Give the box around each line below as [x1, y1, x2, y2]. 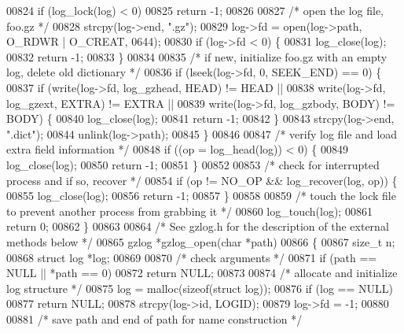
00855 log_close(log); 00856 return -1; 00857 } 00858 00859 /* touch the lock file [6, 187, 396, 204]
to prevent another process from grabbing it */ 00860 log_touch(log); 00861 [6, 202, 373, 219]
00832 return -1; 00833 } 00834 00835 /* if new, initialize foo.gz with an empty [6, 48, 387, 65]
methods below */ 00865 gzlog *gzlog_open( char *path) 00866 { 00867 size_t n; [6, 233, 395, 250]
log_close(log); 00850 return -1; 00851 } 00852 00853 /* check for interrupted [6, 156, 380, 172]
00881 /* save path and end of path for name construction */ [6, 310, 303, 327]
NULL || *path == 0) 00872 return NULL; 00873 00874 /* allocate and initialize [6, 265, 398, 281]
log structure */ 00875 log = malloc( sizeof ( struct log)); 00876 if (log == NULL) [6, 279, 393, 296]
